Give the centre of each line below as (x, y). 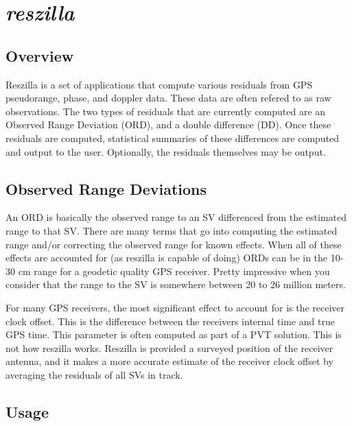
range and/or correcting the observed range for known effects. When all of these (174, 244)
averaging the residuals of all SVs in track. (94, 374)
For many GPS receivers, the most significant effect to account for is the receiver (175, 307)
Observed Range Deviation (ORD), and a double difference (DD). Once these (168, 125)
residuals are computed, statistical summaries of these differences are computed (173, 138)
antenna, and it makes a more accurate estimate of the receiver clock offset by (169, 361)
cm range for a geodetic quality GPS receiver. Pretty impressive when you (174, 271)
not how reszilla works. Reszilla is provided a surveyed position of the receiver (169, 347)
